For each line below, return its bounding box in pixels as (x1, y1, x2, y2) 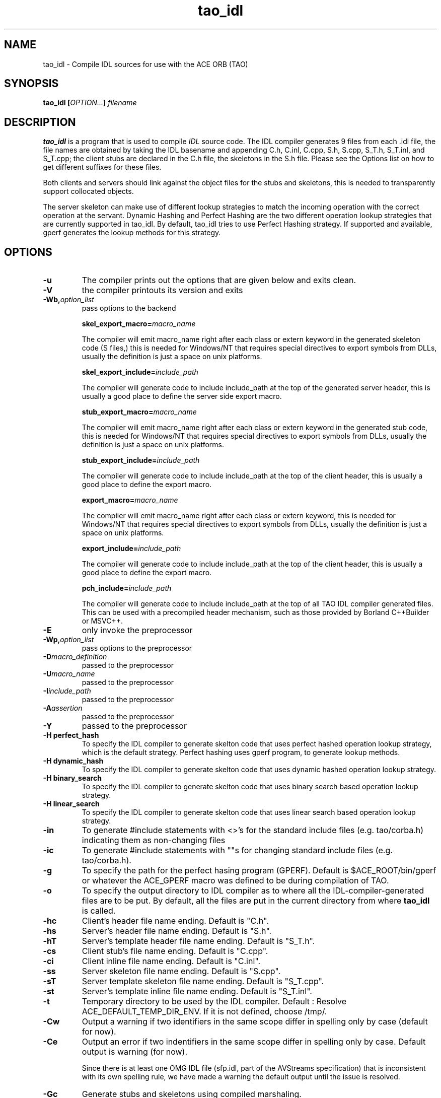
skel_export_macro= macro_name (82, 319, 196, 328)
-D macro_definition (43, 652, 107, 661)
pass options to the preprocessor (82, 644, 192, 653)
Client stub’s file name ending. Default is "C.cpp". (82, 946, 268, 956)
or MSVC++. (82, 616, 123, 626)
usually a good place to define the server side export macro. (82, 392, 282, 401)
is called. (82, 906, 116, 916)
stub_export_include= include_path (82, 456, 200, 465)
